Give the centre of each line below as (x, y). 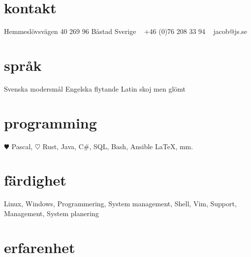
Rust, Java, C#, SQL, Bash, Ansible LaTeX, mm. (118, 146)
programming (50, 122)
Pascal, (22, 146)
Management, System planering (51, 213)
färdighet (35, 180)
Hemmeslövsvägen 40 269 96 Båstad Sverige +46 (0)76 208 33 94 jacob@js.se (126, 31)
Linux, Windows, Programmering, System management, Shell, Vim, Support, (120, 204)
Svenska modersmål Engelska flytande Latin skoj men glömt (95, 88)
